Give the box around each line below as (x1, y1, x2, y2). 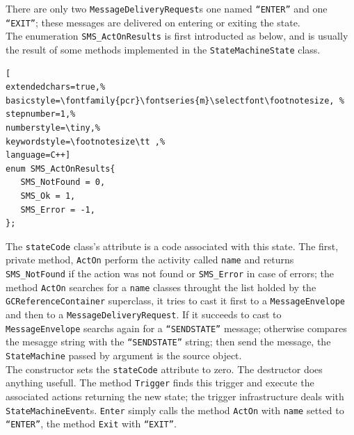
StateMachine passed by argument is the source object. (6, 348, 242, 362)
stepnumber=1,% (6, 109, 76, 120)
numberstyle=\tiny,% (6, 123, 101, 133)
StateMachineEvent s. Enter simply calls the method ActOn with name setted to (6, 402, 344, 417)
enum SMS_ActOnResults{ (6, 163, 115, 174)
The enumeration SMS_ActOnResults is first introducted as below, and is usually (6, 28, 348, 43)
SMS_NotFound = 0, (20, 177, 106, 188)
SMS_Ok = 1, (20, 190, 76, 201)
